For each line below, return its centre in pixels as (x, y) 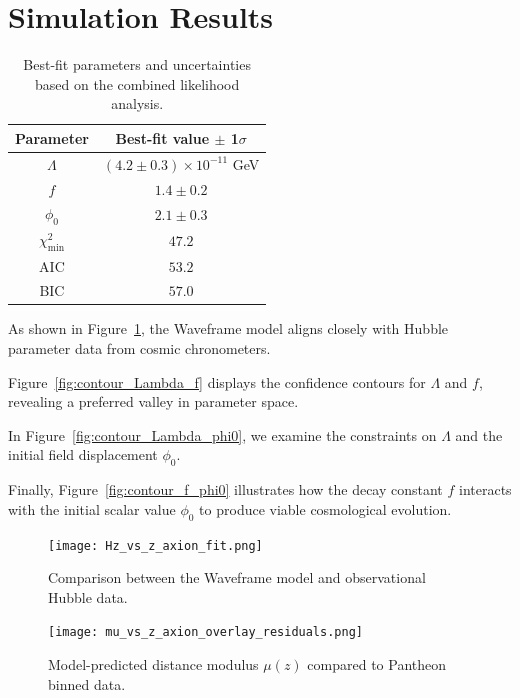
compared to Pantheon (377, 664)
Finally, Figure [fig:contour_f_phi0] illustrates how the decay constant (225, 489)
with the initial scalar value (92, 508)
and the (479, 434)
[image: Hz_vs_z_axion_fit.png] (155, 545)
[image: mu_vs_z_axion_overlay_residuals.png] (205, 632)
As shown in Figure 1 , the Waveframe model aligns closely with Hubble (228, 328)
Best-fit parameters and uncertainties (137, 64)
